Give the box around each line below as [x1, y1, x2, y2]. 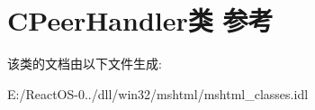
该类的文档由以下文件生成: [7, 54, 162, 73]
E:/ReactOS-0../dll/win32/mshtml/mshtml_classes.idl [7, 84, 309, 103]
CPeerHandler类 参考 [7, 2, 274, 39]
